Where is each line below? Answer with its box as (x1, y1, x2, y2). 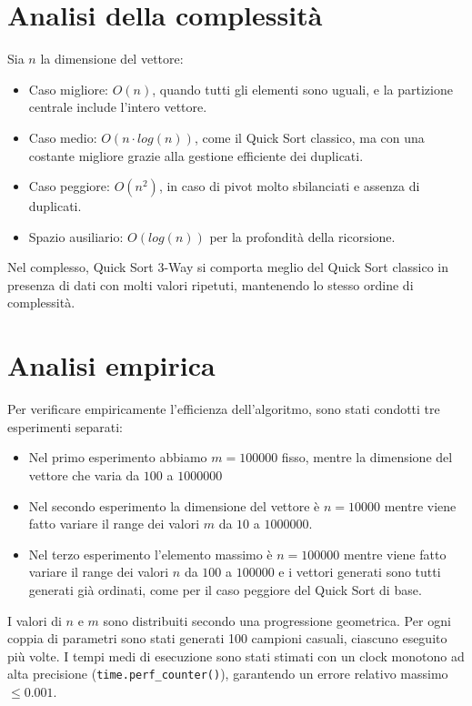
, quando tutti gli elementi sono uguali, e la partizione (152, 79, 453, 98)
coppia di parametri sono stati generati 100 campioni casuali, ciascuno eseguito (7, 629, 447, 648)
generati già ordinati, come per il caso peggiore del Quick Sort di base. (28, 580, 422, 599)
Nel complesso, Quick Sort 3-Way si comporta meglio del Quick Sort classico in (7, 257, 449, 277)
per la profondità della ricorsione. (209, 227, 396, 246)
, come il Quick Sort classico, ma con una (194, 127, 425, 146)
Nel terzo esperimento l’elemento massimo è (28, 544, 273, 563)
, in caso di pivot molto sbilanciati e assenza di (158, 176, 420, 196)
